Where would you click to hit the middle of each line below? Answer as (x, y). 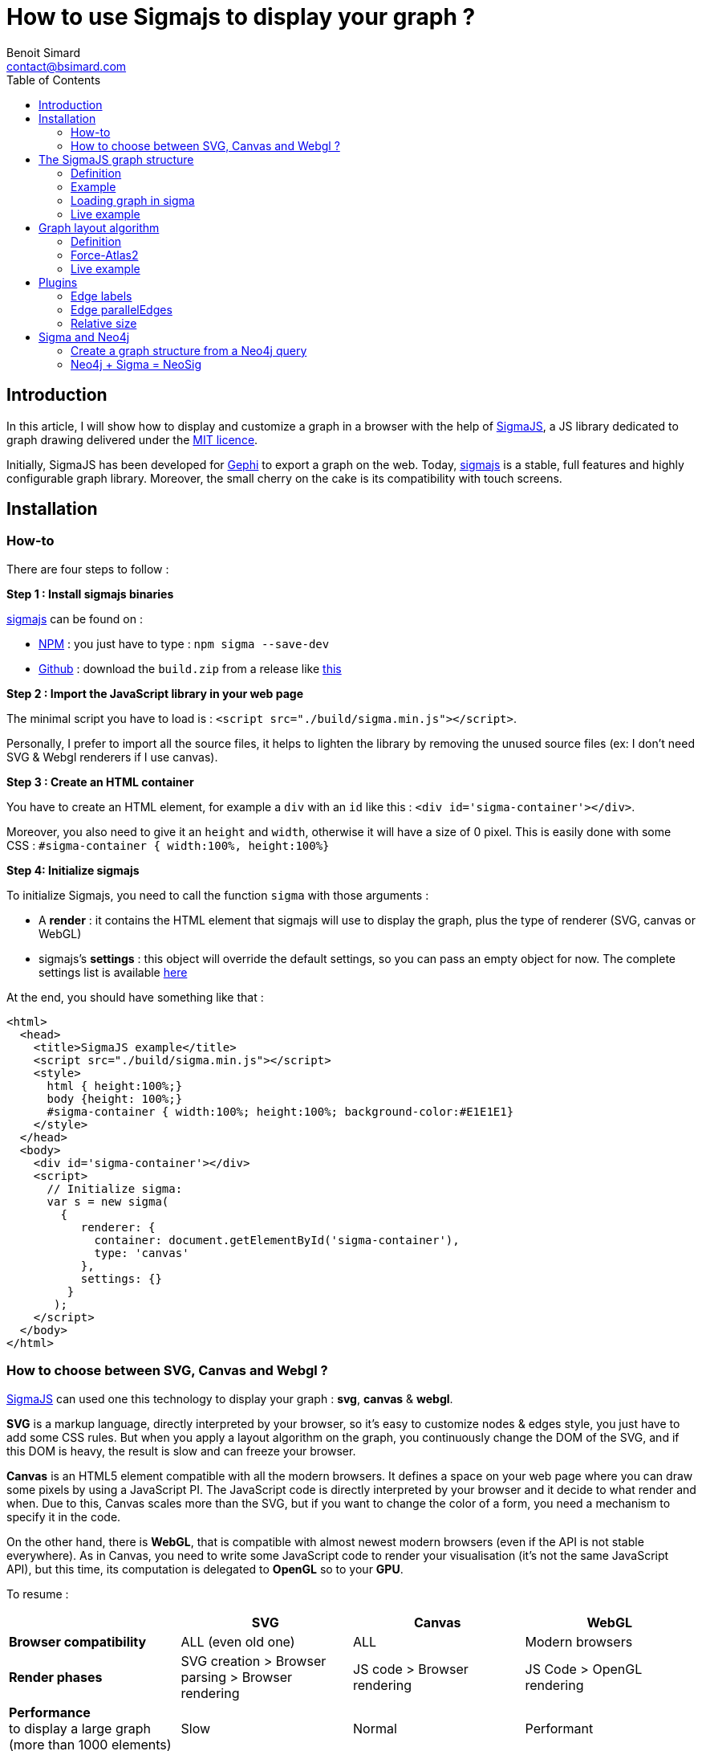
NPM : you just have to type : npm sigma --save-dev (184, 643)
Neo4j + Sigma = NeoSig (136, 364)
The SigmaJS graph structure (116, 159)
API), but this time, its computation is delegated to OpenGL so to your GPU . (205, 1569)
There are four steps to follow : (88, 569)
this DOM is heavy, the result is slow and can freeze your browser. (181, 1451)
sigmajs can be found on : (75, 618)
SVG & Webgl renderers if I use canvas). (112, 757)
